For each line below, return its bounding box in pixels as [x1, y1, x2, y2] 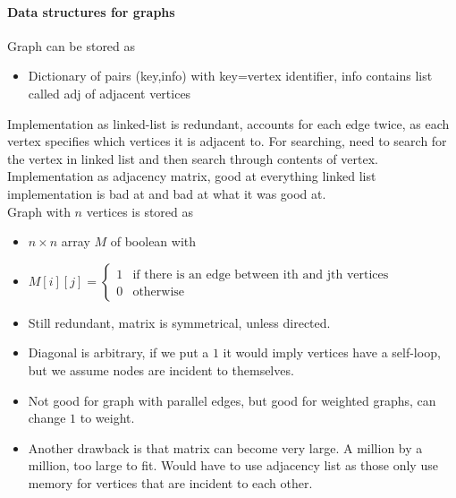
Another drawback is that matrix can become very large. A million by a [28, 438, 423, 457]
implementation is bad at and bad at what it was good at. [7, 184, 326, 202]
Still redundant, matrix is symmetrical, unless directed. [28, 313, 331, 331]
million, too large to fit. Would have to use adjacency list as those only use [28, 456, 438, 475]
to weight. [80, 408, 135, 427]
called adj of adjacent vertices [28, 83, 191, 102]
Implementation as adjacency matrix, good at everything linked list [7, 167, 376, 185]
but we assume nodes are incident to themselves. [28, 360, 294, 379]
